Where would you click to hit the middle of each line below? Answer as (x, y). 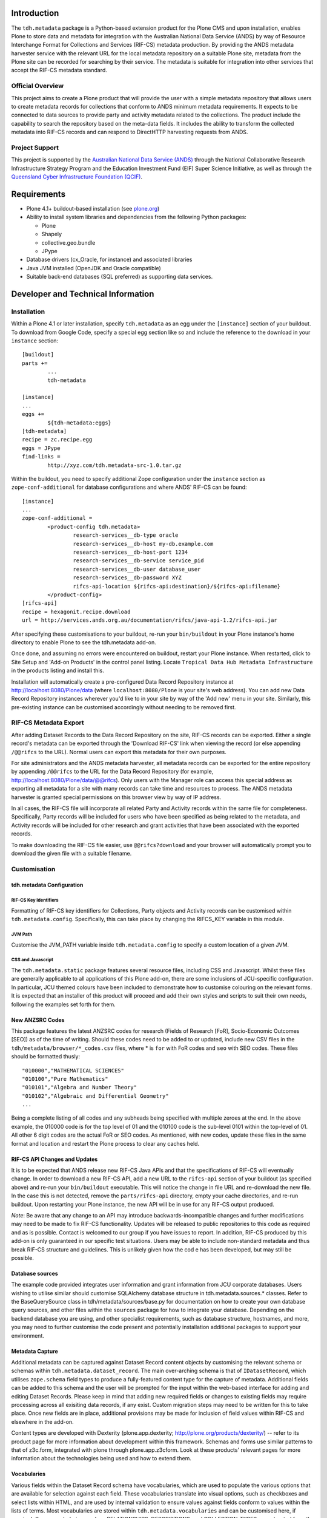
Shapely (52, 234)
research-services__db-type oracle (126, 535)
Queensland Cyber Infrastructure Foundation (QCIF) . (77, 177)
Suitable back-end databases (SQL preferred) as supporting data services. (120, 277)
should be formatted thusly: (46, 1057)
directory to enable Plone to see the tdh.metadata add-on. (84, 642)
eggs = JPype (41, 448)
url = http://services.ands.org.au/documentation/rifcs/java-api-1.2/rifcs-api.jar (150, 620)
